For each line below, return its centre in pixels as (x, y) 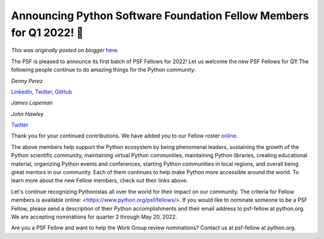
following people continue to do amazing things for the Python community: (103, 70)
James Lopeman (32, 103)
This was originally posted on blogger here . (65, 50)
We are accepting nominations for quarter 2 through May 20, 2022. (94, 217)
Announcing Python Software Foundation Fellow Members (160, 16)
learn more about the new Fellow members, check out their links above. (100, 181)
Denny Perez (27, 80)
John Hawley (28, 113)
